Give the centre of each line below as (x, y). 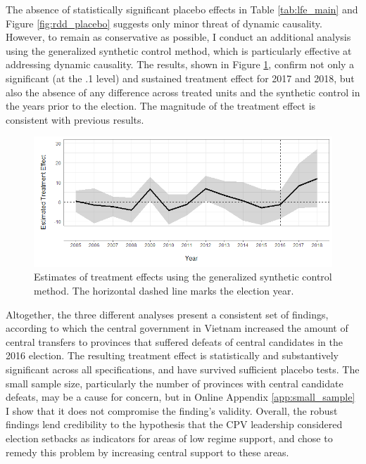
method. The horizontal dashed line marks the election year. (164, 291)
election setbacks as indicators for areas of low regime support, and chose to (169, 438)
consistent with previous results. (75, 119)
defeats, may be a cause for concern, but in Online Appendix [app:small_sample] (181, 397)
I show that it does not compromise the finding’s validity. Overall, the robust (172, 410)
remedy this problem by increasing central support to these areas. (147, 452)
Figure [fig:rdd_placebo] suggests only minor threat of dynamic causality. (164, 23)
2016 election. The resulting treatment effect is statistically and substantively (172, 355)
